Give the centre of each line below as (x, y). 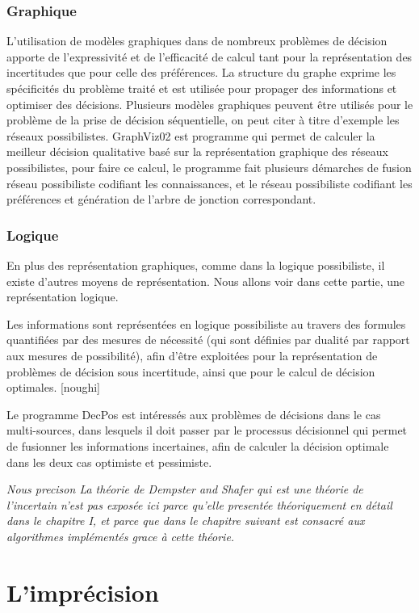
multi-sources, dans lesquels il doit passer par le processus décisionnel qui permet (207, 430)
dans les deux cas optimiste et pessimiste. (109, 462)
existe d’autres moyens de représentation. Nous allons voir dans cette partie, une (206, 281)
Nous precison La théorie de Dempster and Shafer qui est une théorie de (185, 489)
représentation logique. (63, 297)
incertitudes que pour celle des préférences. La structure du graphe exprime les (201, 72)
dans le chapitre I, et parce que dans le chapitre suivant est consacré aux (186, 521)
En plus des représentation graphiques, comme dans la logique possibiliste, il (196, 265)
